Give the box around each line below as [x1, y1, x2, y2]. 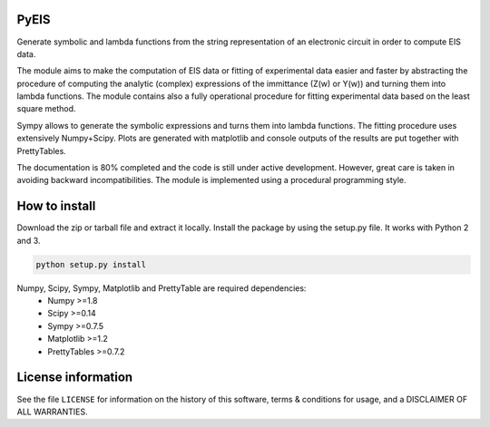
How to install [16, 199, 96, 214]
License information [16, 370, 133, 385]
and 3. [16, 235, 41, 246]
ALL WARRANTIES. [16, 406, 88, 417]
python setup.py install [35, 259, 147, 269]
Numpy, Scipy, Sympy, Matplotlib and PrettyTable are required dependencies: [16, 282, 307, 294]
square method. [16, 103, 76, 114]
